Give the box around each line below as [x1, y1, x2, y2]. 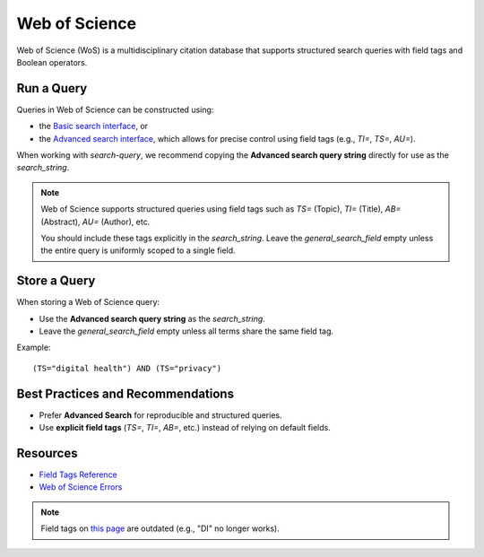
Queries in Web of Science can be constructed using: [16, 104, 214, 115]
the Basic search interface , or [39, 121, 148, 132]
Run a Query [16, 81, 88, 96]
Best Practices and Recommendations [16, 386, 235, 401]
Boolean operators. [16, 57, 88, 67]
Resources [16, 445, 78, 461]
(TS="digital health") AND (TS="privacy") [32, 363, 222, 373]
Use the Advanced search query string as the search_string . [39, 313, 266, 324]
